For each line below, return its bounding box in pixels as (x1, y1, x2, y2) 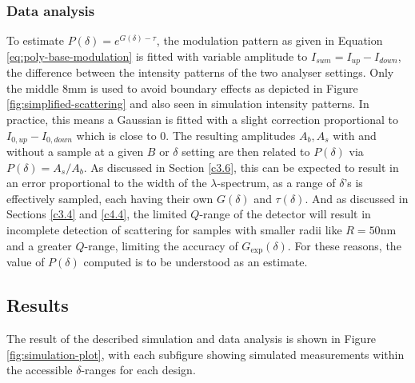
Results (6, 293, 69, 317)
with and (333, 126, 377, 143)
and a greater (6, 237, 72, 253)
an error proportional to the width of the (6, 174, 207, 191)
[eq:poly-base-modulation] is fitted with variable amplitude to (6, 47, 308, 64)
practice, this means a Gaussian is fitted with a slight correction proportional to (6, 111, 398, 128)
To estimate (6, 32, 65, 49)
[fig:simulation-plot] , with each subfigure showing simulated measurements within (6, 345, 405, 362)
